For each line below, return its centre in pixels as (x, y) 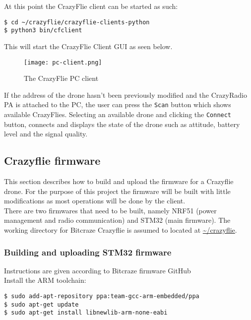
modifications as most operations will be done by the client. (95, 201)
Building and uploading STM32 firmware (88, 252)
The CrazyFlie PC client (61, 78)
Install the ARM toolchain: (45, 280)
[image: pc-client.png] (63, 62)
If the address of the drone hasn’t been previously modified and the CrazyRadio (125, 95)
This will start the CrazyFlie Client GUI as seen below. (88, 46)
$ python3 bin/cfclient (43, 31)
